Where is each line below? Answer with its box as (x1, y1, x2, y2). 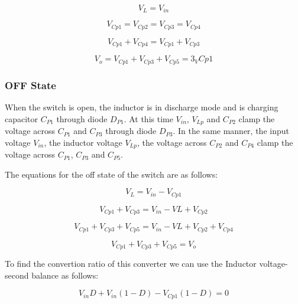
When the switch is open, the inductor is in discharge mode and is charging (5, 101, 278, 113)
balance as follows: (31, 269, 99, 281)
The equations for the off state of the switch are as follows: (5, 168, 218, 180)
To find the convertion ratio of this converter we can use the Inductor (5, 257, 257, 270)
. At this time (124, 112, 173, 125)
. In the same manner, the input (173, 125, 289, 137)
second (5, 269, 29, 281)
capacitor (5, 112, 38, 125)
